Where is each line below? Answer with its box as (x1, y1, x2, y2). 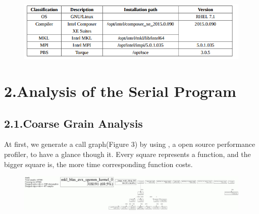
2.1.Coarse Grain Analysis (4, 115, 143, 131)
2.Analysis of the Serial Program (4, 80, 236, 101)
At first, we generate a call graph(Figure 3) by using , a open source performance (4, 139, 255, 149)
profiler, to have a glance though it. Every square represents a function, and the (4, 148, 251, 159)
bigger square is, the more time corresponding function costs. (4, 158, 193, 169)
